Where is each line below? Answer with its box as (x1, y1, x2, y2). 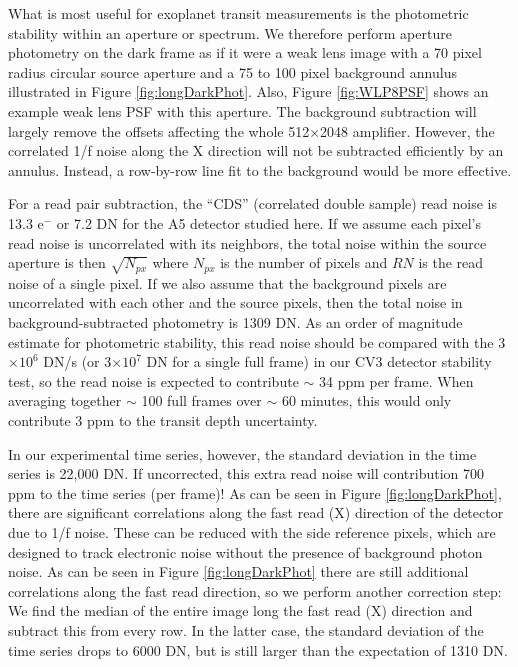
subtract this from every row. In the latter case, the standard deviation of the (8, 619, 484, 640)
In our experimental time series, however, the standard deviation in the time (8, 443, 477, 464)
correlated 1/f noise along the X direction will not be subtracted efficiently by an (8, 140, 504, 161)
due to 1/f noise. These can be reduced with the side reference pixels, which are (8, 522, 496, 543)
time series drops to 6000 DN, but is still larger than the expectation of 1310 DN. (8, 639, 508, 660)
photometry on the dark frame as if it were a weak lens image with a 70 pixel (8, 42, 482, 63)
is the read (418, 252, 484, 273)
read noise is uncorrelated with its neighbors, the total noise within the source (8, 232, 487, 253)
